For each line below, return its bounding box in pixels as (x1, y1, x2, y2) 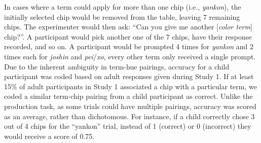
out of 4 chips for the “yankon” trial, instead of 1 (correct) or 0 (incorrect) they (4, 121, 251, 131)
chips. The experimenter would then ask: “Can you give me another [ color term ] (4, 21, 252, 32)
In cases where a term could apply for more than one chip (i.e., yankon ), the (4, 2, 241, 12)
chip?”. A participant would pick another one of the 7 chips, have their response (4, 31, 252, 42)
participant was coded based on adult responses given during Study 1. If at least (4, 71, 254, 82)
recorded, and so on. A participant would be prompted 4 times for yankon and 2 (4, 41, 254, 52)
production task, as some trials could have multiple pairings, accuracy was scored (4, 100, 256, 111)
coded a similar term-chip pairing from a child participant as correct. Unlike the (4, 91, 253, 101)
